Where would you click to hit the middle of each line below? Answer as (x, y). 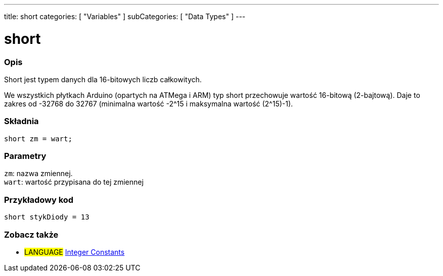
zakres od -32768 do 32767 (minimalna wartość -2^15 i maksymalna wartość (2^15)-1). (149, 103)
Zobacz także (31, 234)
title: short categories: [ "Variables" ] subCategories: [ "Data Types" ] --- (125, 16)
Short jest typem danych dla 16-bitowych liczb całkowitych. (103, 79)
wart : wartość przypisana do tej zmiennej (74, 182)
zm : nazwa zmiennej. (38, 174)
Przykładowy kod (39, 200)
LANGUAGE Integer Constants (75, 252)
